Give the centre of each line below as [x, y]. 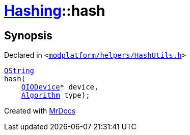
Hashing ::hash [55, 11]
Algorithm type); [56, 95]
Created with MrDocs [40, 111]
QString [19, 71]
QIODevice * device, [60, 87]
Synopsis [28, 35]
